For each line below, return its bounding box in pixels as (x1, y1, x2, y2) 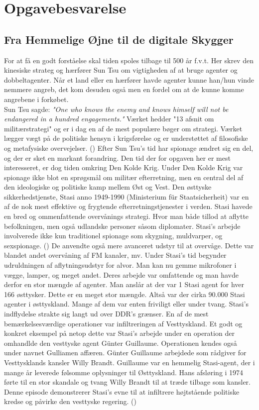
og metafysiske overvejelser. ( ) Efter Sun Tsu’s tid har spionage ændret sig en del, (4, 142, 254, 153)
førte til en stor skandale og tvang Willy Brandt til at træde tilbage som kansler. (4, 377, 251, 387)
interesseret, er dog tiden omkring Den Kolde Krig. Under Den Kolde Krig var (4, 162, 243, 173)
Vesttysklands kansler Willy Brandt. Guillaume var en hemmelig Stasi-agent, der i (4, 357, 255, 367)
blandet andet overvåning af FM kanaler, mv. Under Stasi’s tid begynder (4, 250, 227, 260)
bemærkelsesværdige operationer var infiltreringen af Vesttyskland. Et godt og (4, 318, 243, 328)
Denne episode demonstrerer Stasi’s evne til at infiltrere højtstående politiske (4, 386, 240, 397)
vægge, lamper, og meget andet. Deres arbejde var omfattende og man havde (4, 269, 239, 280)
